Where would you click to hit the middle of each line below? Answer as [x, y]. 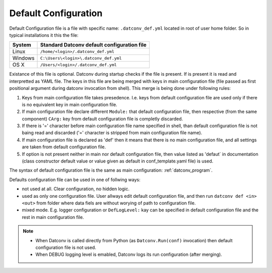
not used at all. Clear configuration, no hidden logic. [76, 189]
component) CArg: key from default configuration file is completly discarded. [103, 119]
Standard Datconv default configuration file [93, 45]
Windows [23, 58]
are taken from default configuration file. [64, 147]
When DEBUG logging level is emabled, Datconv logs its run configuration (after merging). [129, 254]
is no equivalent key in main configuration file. [70, 104]
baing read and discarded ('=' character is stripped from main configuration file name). [112, 133]
